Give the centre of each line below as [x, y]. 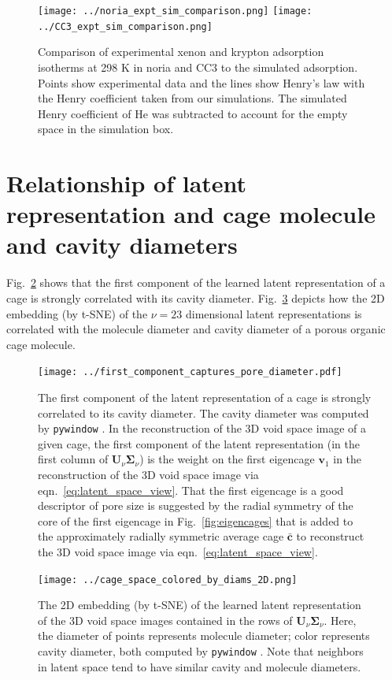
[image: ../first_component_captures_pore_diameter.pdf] [190, 372]
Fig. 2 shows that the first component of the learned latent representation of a [196, 282]
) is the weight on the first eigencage [227, 459]
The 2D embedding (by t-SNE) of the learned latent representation [200, 605]
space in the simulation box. [106, 129]
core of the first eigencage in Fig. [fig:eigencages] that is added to [196, 520]
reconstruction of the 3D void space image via [148, 475]
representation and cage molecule [191, 214]
